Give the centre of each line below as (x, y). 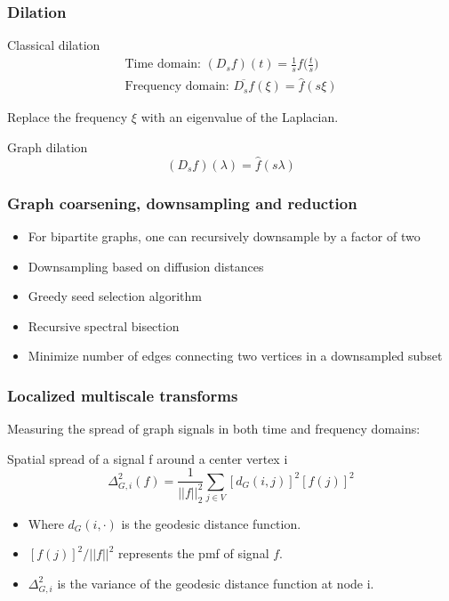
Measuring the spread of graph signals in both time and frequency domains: (214, 429)
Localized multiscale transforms (123, 395)
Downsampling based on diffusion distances (146, 266)
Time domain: (163, 65)
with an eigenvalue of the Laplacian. (240, 117)
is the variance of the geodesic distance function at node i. (216, 583)
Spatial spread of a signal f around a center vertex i (148, 458)
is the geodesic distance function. (211, 523)
